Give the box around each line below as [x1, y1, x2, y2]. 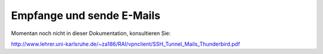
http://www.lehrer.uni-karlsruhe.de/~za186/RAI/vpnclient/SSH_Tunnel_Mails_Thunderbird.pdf [11, 40, 240, 47]
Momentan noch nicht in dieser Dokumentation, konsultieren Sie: [11, 30, 170, 37]
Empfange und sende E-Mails [11, 9, 161, 22]
